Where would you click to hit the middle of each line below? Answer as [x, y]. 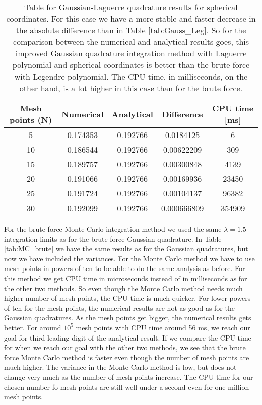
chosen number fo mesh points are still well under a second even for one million [127, 387]
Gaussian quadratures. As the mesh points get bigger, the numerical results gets [128, 318]
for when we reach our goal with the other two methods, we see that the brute [125, 347]
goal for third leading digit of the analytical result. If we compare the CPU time [128, 337]
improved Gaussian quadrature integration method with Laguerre [131, 53]
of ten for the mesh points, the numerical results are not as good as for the [119, 308]
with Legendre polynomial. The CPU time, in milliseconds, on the [131, 76]
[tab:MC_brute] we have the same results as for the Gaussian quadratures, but [126, 249]
